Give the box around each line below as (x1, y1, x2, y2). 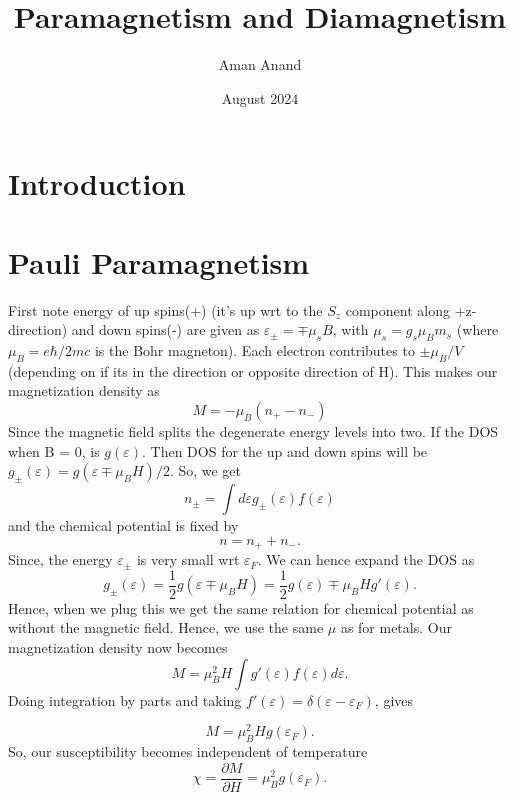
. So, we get (169, 460, 242, 481)
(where (456, 319, 499, 340)
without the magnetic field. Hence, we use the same (8, 617, 324, 638)
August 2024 (221, 87, 299, 108)
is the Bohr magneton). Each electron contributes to (94, 340, 415, 361)
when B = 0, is (8, 440, 100, 461)
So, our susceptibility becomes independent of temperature (8, 741, 368, 762)
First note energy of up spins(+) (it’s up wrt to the (8, 299, 323, 320)
